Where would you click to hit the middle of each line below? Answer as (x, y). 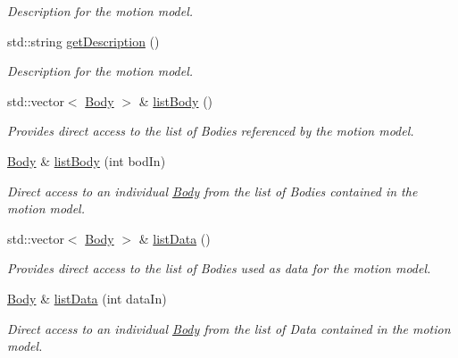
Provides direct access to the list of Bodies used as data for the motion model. (219, 268)
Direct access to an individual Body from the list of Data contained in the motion (229, 328)
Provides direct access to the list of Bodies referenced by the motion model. (211, 131)
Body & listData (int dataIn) (87, 298)
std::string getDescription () (83, 41)
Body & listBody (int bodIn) (87, 160)
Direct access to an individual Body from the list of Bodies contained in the (212, 191)
